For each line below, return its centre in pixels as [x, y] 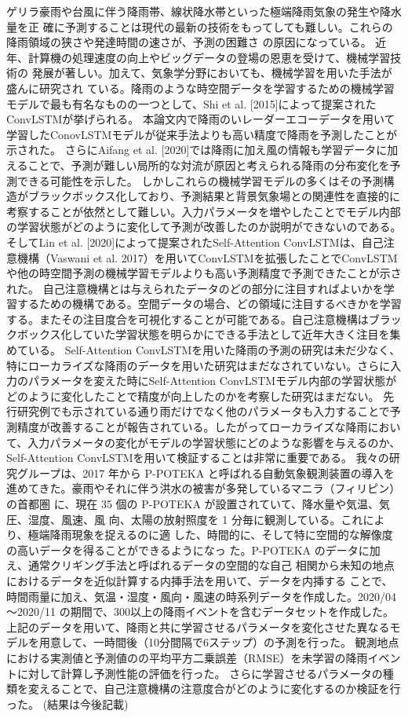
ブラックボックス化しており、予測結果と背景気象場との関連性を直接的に [214, 196]
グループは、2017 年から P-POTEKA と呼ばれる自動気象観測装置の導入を [206, 473]
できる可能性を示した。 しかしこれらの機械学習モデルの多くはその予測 [200, 180]
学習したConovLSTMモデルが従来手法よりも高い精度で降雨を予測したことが [202, 134]
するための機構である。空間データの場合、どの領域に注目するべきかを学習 [209, 304]
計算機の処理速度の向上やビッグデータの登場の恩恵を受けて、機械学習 [209, 57]
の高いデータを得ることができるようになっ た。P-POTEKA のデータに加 [193, 549]
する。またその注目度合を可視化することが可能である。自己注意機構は [188, 319]
